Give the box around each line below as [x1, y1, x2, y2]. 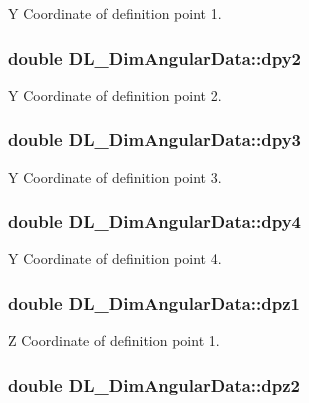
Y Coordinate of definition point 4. [8, 248, 222, 269]
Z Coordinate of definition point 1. [8, 330, 220, 351]
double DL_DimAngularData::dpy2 [8, 45, 301, 70]
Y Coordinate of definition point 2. [8, 84, 222, 105]
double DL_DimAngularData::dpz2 [8, 372, 300, 397]
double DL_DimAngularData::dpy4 [8, 209, 301, 234]
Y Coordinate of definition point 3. [8, 166, 222, 187]
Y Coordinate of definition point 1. [8, 3, 222, 23]
